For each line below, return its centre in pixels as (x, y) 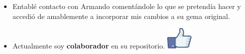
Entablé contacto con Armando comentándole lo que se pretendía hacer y (127, 6)
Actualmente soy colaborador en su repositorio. (89, 46)
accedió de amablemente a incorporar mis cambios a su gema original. (121, 16)
